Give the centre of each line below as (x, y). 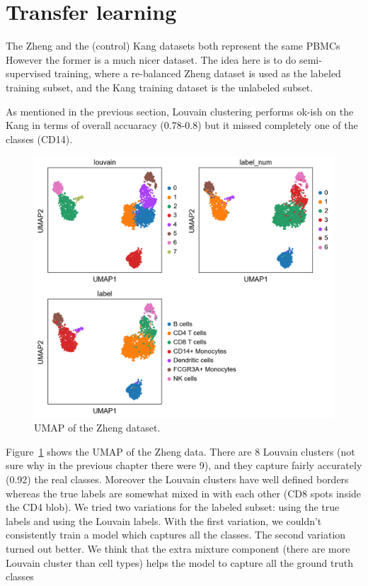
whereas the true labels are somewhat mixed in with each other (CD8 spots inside (184, 493)
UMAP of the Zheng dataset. (97, 428)
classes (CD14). (39, 139)
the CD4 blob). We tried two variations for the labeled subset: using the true (173, 507)
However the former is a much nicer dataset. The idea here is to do (151, 59)
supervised (28, 73)
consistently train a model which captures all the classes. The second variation (176, 535)
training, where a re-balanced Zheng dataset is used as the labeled (197, 73)
